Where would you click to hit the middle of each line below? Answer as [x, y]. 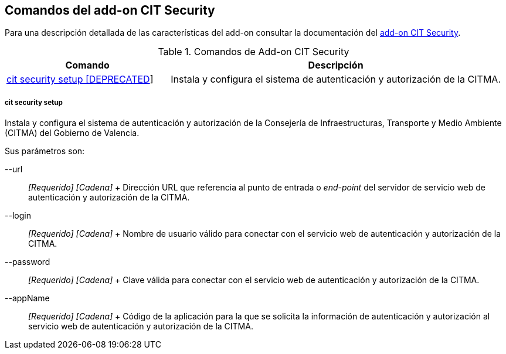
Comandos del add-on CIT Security [110, 10]
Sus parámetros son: [45, 151]
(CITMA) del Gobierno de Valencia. [72, 133]
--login [18, 216]
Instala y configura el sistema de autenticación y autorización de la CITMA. [336, 79]
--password [28, 262]
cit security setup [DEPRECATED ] [80, 79]
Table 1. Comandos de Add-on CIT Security [254, 52]
